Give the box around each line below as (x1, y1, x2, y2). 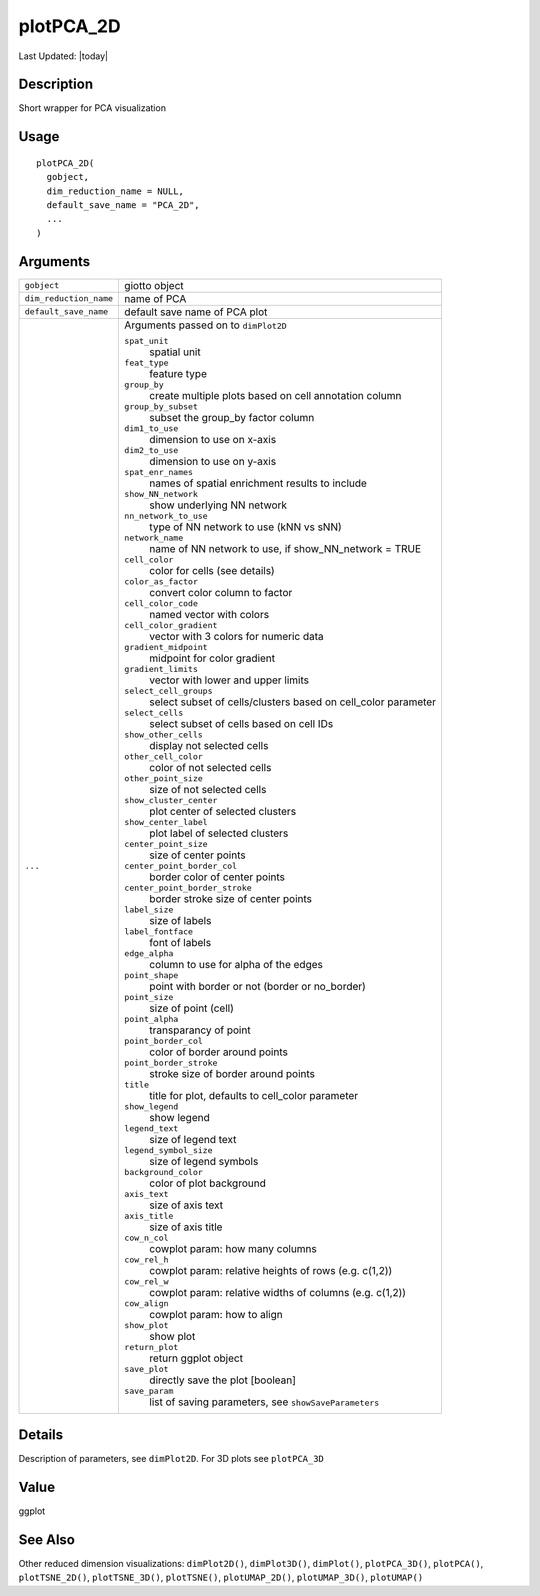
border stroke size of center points (149, 891, 313, 905)
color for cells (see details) (149, 563, 275, 577)
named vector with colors (149, 607, 270, 621)
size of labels (149, 913, 212, 927)
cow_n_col (124, 1232, 169, 1243)
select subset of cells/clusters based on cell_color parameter (149, 695, 437, 709)
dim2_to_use (124, 445, 179, 455)
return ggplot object (149, 1351, 244, 1365)
